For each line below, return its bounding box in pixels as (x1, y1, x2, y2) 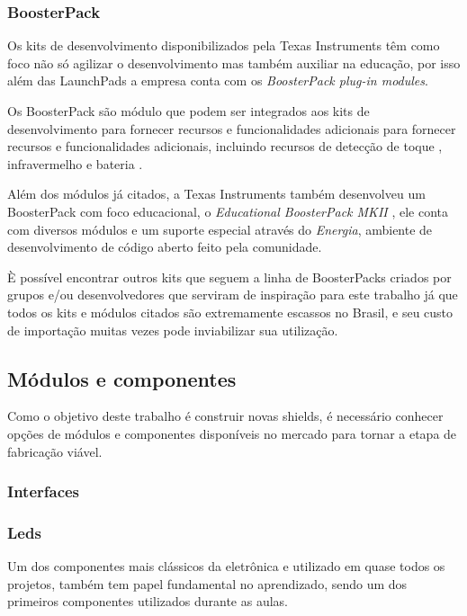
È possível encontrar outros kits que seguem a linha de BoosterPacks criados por (7, 267, 452, 286)
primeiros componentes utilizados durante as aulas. (7, 592, 289, 611)
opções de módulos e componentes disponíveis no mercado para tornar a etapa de (7, 424, 457, 442)
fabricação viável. (7, 442, 103, 460)
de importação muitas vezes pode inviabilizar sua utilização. (7, 320, 338, 339)
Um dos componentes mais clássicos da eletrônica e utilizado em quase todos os (7, 557, 445, 576)
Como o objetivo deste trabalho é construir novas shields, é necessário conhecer (7, 406, 444, 425)
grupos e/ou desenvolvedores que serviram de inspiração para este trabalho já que (7, 285, 458, 304)
